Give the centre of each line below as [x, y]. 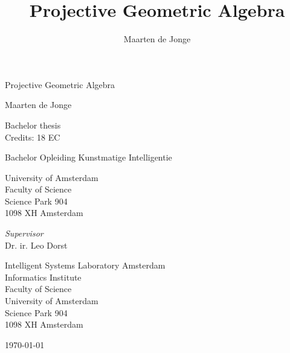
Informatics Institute [43, 277]
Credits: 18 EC [33, 137]
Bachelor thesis [33, 125]
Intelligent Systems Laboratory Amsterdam [85, 265]
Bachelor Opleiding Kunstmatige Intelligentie [89, 157]
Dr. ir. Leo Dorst [36, 245]
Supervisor [24, 233]
